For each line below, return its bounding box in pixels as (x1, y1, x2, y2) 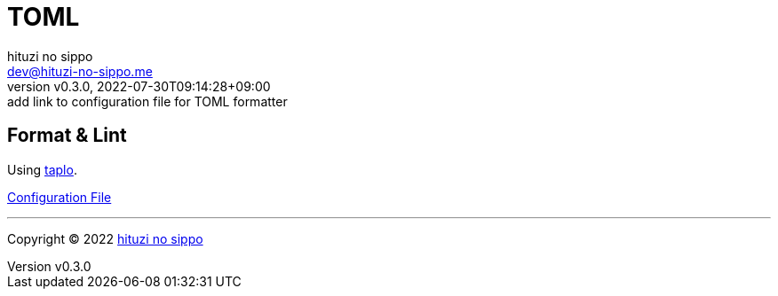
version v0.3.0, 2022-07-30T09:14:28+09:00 (7, 78, 271, 94)
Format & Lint (7, 124, 127, 147)
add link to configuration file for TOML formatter (7, 93, 288, 109)
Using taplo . (7, 161, 77, 177)
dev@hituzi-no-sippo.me (7, 63, 153, 79)
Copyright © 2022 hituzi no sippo (7, 230, 203, 246)
